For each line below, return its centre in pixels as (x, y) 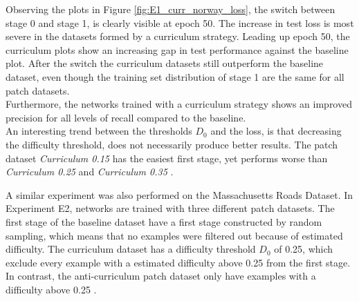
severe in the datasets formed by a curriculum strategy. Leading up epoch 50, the (178, 36)
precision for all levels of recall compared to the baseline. (126, 117)
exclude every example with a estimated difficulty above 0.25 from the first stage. (178, 262)
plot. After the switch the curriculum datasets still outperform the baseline (165, 63)
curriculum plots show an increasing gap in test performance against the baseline (177, 49)
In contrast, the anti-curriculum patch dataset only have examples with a (161, 276)
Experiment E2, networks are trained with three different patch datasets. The (170, 208)
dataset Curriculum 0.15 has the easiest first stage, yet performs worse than (167, 158)
